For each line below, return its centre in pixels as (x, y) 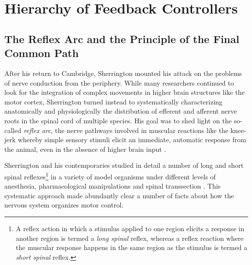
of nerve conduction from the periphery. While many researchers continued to (119, 82)
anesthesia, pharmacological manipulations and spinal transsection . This (113, 186)
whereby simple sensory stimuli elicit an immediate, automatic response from (132, 140)
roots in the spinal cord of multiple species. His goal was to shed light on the (118, 120)
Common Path (42, 53)
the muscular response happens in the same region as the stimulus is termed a (132, 247)
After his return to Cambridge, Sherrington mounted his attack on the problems (123, 73)
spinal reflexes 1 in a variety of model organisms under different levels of (110, 176)
